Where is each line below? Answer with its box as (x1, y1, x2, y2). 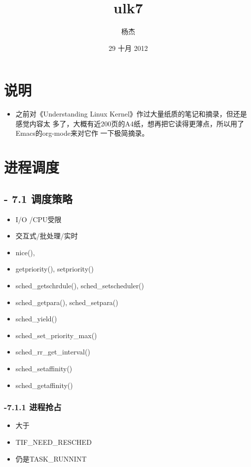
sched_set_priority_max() (15, 330, 97, 340)
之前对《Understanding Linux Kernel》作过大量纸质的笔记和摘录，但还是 (15, 109, 247, 119)
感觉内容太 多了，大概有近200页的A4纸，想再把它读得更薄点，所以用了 (15, 118, 244, 128)
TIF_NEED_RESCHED (15, 436, 92, 447)
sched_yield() (15, 313, 57, 324)
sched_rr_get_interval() (15, 347, 90, 357)
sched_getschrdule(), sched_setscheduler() (15, 280, 144, 290)
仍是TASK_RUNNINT (15, 453, 87, 464)
